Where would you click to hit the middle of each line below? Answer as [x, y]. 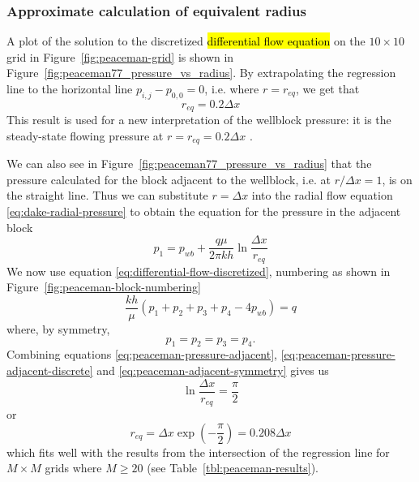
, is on [397, 179]
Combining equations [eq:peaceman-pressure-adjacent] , [142, 354]
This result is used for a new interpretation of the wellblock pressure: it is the [199, 120]
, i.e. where [232, 88]
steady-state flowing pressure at [85, 135]
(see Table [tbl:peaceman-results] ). [233, 468]
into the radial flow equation [322, 195]
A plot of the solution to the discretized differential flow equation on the [186, 41]
